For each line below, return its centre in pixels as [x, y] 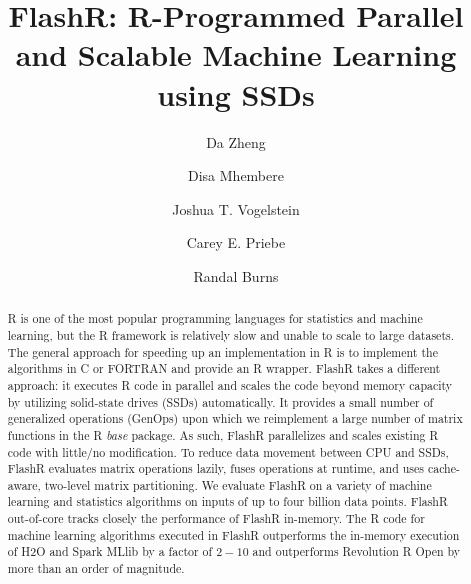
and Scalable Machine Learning [236, 54]
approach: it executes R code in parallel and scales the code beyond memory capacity [230, 384]
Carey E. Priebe [236, 242]
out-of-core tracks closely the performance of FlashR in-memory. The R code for [216, 518]
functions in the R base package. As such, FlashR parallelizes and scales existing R [223, 434]
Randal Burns [236, 275]
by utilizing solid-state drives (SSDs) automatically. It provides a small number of [220, 401]
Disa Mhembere [236, 175]
